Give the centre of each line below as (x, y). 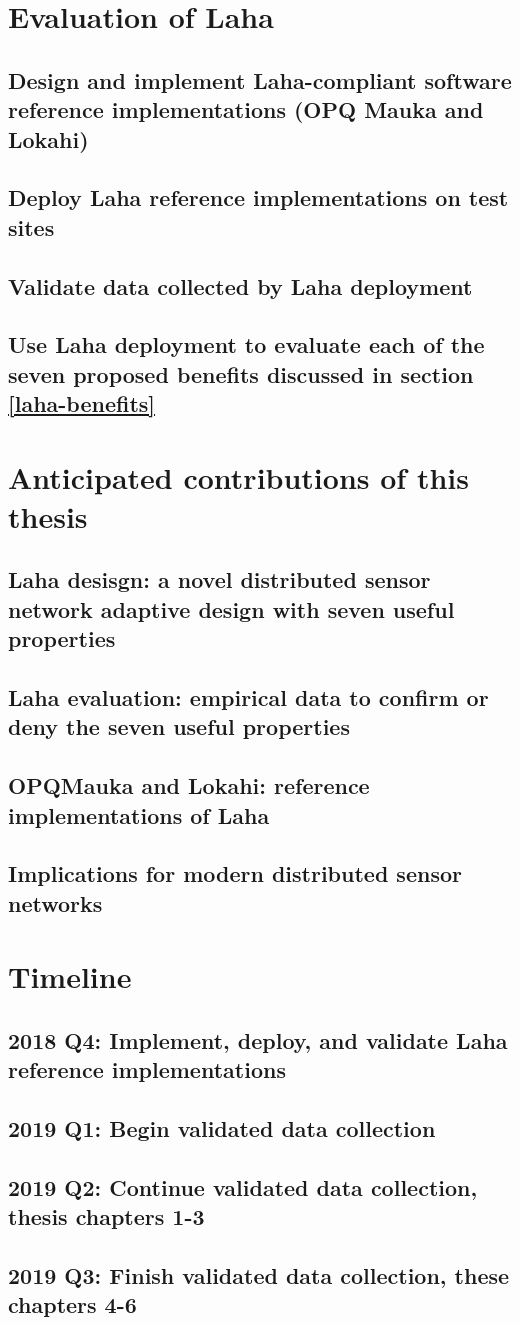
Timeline (70, 976)
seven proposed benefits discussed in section (241, 373)
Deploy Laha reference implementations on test (258, 197)
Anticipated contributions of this (238, 476)
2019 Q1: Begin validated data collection (222, 1128)
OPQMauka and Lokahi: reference (189, 785)
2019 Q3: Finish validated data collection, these (259, 1274)
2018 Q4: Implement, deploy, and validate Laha (258, 1039)
